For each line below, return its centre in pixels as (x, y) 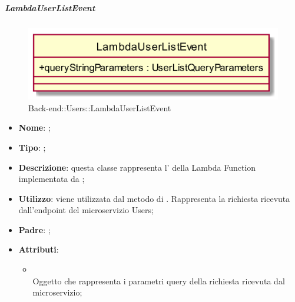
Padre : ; (34, 229)
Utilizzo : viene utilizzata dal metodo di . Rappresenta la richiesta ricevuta (154, 198)
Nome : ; (34, 127)
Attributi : (39, 249)
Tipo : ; (32, 147)
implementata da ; (52, 179)
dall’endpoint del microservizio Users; (86, 210)
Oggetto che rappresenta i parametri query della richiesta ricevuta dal (159, 281)
